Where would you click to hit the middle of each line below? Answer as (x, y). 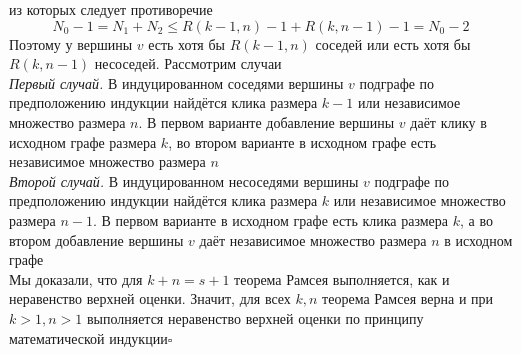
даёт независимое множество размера (313, 239)
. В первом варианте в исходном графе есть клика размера (271, 219)
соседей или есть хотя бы (393, 43)
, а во (476, 219)
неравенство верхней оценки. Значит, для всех (150, 298)
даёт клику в (448, 121)
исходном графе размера (83, 141)
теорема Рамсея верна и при (408, 298)
